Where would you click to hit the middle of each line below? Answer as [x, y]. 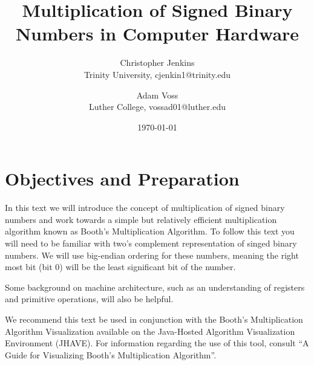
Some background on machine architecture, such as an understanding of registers [155, 287]
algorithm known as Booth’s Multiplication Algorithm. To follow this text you [150, 231]
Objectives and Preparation [122, 179]
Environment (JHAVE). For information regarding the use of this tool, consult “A [157, 343]
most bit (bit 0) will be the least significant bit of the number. [120, 267]
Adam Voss [157, 95]
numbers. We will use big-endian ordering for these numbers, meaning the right [152, 255]
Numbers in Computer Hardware [157, 34]
